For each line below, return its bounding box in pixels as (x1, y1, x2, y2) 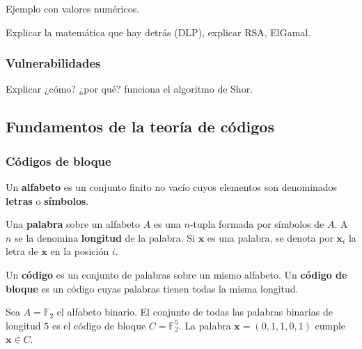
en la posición (50, 244, 109, 258)
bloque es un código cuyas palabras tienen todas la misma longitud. (6, 281, 299, 295)
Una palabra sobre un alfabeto (6, 217, 141, 231)
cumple (315, 318, 346, 332)
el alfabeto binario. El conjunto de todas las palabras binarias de (56, 304, 333, 319)
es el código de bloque (52, 318, 146, 332)
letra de (6, 244, 38, 258)
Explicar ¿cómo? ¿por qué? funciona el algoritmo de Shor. (6, 82, 253, 96)
